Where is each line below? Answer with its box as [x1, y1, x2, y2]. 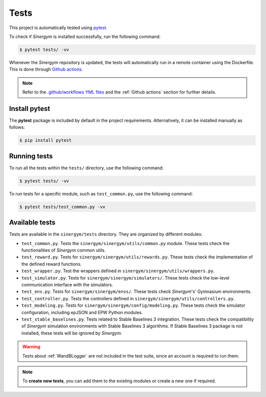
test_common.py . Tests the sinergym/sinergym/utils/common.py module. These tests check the [21, 240, 230, 246]
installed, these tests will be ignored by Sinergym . [21, 330, 123, 336]
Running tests [9, 152, 53, 160]
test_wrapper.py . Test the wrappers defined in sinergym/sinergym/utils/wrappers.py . [21, 268, 215, 274]
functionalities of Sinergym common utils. [21, 247, 106, 253]
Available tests [9, 218, 56, 227]
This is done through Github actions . [9, 67, 83, 72]
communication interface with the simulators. [21, 282, 113, 288]
